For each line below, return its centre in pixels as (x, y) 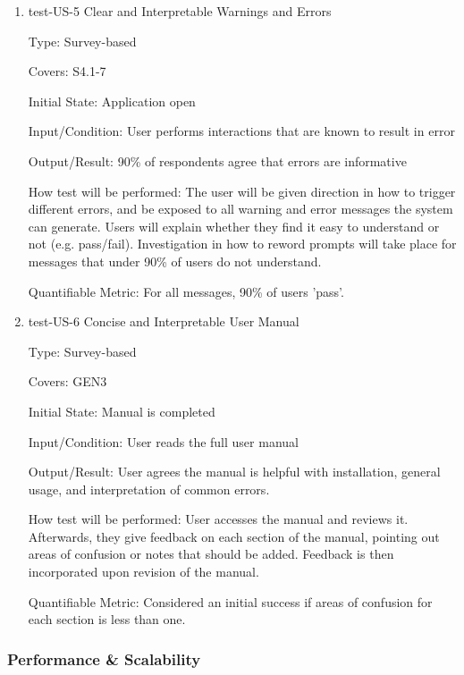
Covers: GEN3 (67, 381)
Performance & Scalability (104, 658)
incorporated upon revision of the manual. (143, 572)
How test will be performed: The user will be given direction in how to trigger (242, 191)
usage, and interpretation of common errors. (149, 489)
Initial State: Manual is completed (122, 411)
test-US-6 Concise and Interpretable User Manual (164, 321)
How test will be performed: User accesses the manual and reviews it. (218, 519)
